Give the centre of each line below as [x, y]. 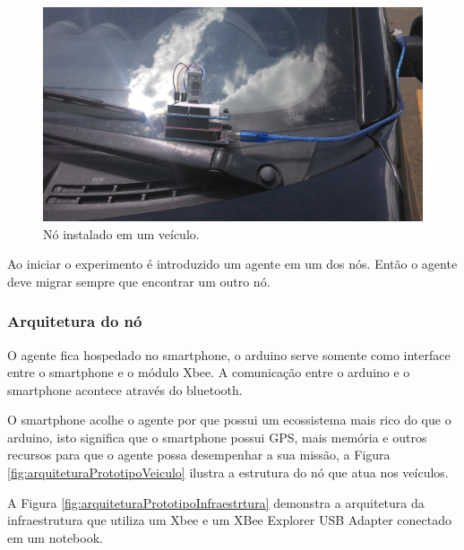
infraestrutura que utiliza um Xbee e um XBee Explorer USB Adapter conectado [229, 520]
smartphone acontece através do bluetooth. [125, 389]
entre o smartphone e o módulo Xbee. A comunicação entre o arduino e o [209, 372]
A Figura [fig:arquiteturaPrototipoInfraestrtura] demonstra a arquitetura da [216, 502]
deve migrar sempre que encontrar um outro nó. [139, 281]
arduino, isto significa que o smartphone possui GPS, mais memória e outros [217, 437]
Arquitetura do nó [75, 321]
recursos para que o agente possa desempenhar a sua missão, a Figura [199, 455]
